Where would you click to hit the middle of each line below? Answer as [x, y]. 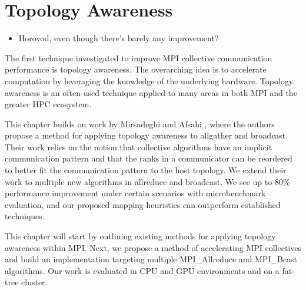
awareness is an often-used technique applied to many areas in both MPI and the [151, 92]
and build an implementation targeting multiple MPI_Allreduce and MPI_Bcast [151, 259]
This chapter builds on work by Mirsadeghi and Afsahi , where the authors [140, 123]
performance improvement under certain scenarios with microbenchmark [135, 193]
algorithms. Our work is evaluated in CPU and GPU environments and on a [142, 270]
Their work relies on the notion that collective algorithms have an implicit [139, 146]
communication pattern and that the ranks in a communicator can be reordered [149, 158]
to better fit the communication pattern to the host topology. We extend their [146, 170]
